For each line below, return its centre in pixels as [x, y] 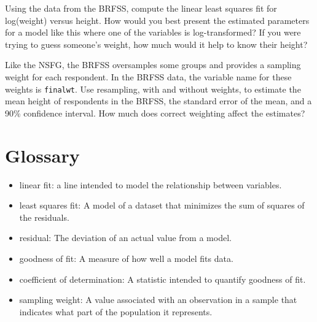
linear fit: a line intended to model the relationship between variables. [151, 184]
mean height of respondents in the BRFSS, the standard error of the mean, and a [158, 101]
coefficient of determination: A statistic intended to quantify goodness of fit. [162, 279]
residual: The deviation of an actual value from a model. [125, 238]
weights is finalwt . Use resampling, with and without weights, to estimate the [153, 89]
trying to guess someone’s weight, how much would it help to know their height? [156, 44]
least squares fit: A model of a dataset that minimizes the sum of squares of [162, 205]
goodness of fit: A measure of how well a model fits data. [126, 258]
